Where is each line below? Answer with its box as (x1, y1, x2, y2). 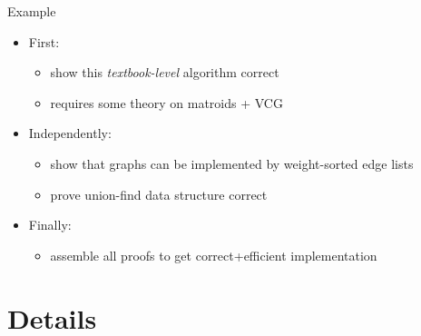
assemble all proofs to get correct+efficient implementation (50, 245, 377, 264)
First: (28, 32, 60, 51)
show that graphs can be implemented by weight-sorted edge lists (50, 153, 414, 173)
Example (7, 2, 56, 20)
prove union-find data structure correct (50, 184, 268, 203)
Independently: (28, 124, 112, 143)
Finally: (28, 215, 72, 234)
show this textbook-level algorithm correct (50, 63, 279, 82)
